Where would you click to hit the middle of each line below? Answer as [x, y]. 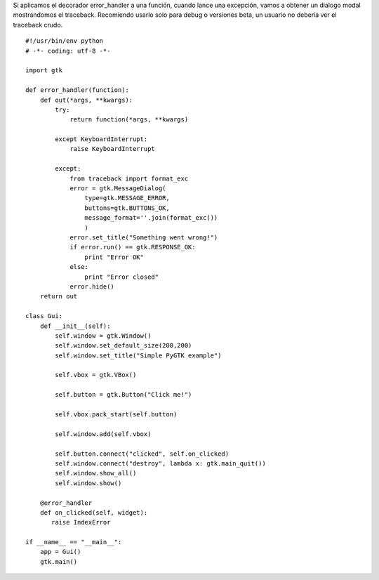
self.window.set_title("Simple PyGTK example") [138, 355]
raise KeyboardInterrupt [113, 149]
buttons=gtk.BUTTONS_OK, [127, 208]
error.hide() [92, 286]
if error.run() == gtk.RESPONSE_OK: [133, 247]
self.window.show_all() [96, 473]
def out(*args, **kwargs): [86, 100]
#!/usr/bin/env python [65, 41]
